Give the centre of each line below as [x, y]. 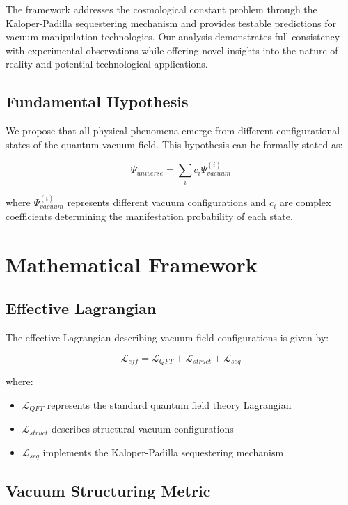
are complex [305, 202]
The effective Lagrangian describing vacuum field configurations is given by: [167, 337]
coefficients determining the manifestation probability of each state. [149, 216]
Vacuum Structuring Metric [108, 490]
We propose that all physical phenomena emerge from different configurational [173, 131]
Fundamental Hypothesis [97, 101]
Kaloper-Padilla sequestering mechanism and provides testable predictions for [171, 23]
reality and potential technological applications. [107, 64]
